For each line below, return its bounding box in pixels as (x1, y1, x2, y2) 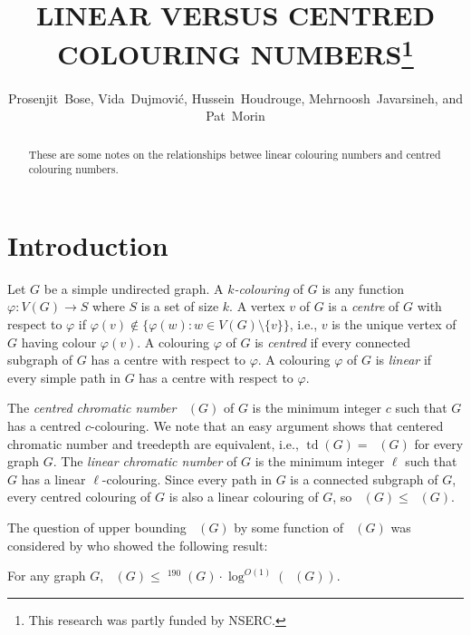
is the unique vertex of (332, 315, 457, 334)
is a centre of (328, 297, 399, 316)
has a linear (21, 469, 86, 488)
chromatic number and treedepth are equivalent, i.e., (7, 434, 299, 453)
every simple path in (7, 367, 120, 386)
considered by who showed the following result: (7, 535, 268, 554)
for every (414, 434, 464, 453)
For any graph (7, 566, 86, 585)
